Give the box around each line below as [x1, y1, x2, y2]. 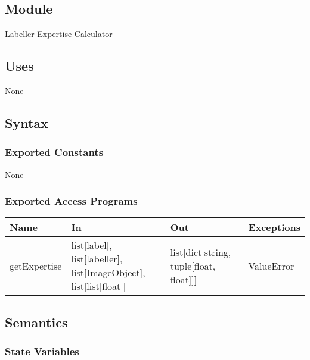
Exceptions [248, 220, 300, 234]
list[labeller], [71, 252, 123, 266]
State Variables [5, 344, 79, 359]
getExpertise [10, 258, 62, 273]
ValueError [248, 258, 294, 273]
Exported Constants [5, 145, 104, 159]
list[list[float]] [71, 279, 126, 293]
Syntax [5, 113, 48, 132]
